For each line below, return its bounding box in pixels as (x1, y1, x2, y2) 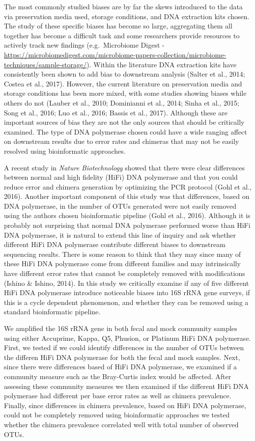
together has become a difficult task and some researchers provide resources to (4, 30, 240, 40)
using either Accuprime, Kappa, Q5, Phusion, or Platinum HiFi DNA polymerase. (4, 332, 251, 343)
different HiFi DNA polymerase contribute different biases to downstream (4, 239, 226, 249)
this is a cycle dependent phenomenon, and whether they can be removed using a (4, 297, 249, 307)
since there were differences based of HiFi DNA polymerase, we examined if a (4, 361, 237, 372)
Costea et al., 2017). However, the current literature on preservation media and (4, 78, 242, 88)
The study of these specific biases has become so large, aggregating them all (4, 21, 232, 31)
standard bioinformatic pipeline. (4, 306, 101, 317)
